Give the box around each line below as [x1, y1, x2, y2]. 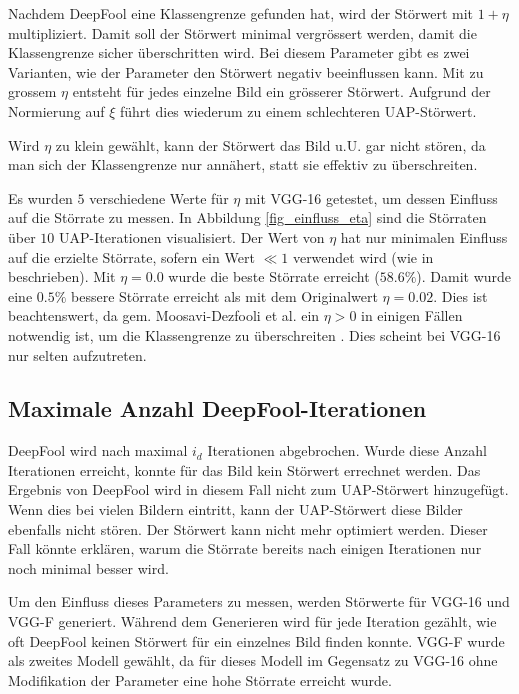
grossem [8, 81, 57, 102]
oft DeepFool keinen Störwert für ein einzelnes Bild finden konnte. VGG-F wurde [8, 630, 505, 651]
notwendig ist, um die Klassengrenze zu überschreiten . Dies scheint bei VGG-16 [8, 324, 501, 345]
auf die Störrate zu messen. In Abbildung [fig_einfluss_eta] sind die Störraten [8, 207, 487, 228]
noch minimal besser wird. [8, 557, 169, 578]
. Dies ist [433, 285, 488, 306]
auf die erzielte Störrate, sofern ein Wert [8, 246, 255, 267]
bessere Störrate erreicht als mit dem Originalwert [71, 285, 378, 306]
